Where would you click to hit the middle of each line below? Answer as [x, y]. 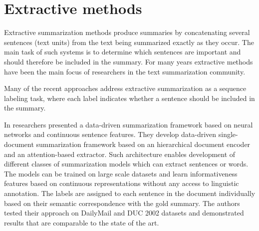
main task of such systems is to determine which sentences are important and [123, 52]
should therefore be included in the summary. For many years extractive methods [129, 61]
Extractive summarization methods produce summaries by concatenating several [127, 32]
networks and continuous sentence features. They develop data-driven [110, 134]
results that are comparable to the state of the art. [82, 222]
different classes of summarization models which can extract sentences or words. [126, 164]
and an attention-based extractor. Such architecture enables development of [120, 154]
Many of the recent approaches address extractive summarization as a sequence [125, 88]
